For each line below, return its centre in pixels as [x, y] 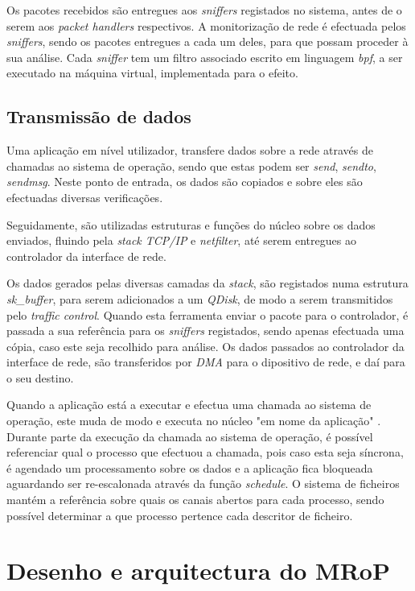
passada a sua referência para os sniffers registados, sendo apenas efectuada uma [205, 331]
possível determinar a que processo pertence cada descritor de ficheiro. [180, 515]
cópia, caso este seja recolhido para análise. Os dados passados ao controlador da [205, 346]
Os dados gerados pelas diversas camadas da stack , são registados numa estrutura [207, 283]
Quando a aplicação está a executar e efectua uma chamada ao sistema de [189, 405]
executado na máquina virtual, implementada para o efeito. [152, 73]
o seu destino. [40, 377]
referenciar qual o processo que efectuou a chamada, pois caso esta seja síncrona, [205, 452]
